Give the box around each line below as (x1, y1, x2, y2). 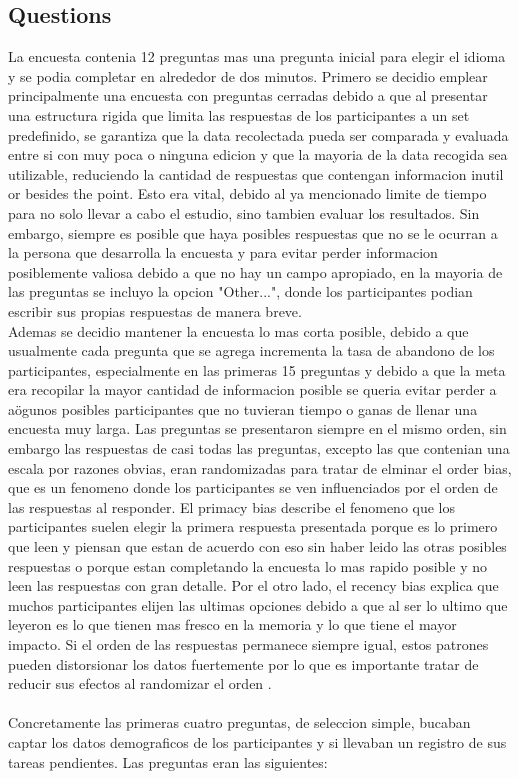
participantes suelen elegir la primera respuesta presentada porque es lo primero (8, 516, 498, 537)
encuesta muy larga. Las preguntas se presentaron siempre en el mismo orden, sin (8, 418, 507, 439)
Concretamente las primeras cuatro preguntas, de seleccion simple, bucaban (8, 712, 471, 733)
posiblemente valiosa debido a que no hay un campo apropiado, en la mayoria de (8, 261, 503, 282)
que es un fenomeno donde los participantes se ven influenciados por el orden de (8, 477, 498, 498)
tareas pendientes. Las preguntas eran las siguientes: (8, 751, 328, 772)
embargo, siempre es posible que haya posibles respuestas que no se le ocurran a (8, 222, 498, 243)
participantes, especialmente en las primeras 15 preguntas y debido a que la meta (8, 359, 506, 380)
